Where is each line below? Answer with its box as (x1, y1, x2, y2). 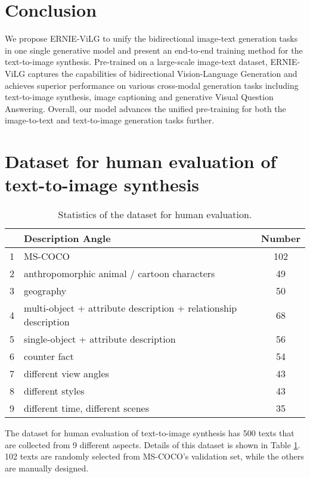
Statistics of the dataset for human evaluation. (58, 207, 252, 222)
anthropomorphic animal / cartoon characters (24, 266, 215, 281)
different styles (24, 384, 85, 398)
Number (261, 231, 300, 246)
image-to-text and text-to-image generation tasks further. (5, 114, 215, 126)
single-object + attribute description (24, 332, 176, 346)
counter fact (24, 349, 74, 364)
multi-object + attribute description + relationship (24, 301, 237, 315)
